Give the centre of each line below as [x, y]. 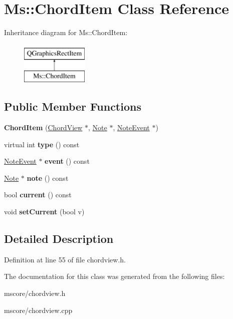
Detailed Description [59, 239]
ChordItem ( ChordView [43, 127]
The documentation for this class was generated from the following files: [114, 276]
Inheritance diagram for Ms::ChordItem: [66, 32]
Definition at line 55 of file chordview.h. [65, 259]
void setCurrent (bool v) [44, 212]
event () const [67, 161]
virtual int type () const [42, 144]
